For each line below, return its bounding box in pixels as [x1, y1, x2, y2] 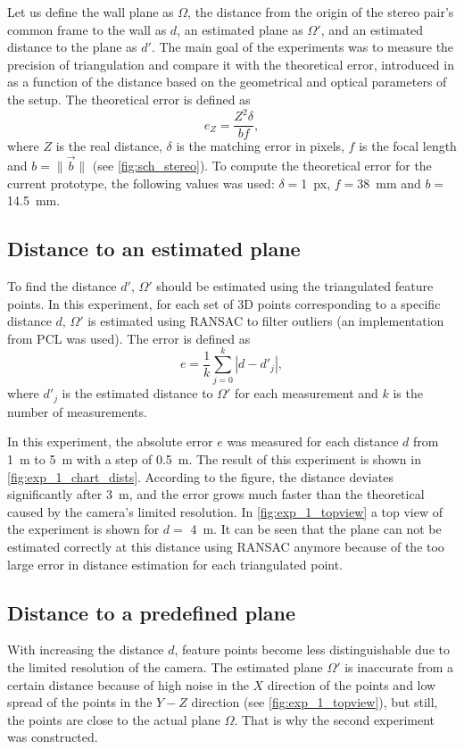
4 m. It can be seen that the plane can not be [190, 520, 442, 538]
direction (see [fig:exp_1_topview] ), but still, [191, 693, 438, 712]
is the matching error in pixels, [176, 137, 344, 155]
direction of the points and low [267, 675, 436, 694]
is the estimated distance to [62, 384, 213, 403]
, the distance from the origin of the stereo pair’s [187, 3, 454, 21]
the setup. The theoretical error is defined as [7, 89, 251, 108]
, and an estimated [320, 20, 424, 38]
